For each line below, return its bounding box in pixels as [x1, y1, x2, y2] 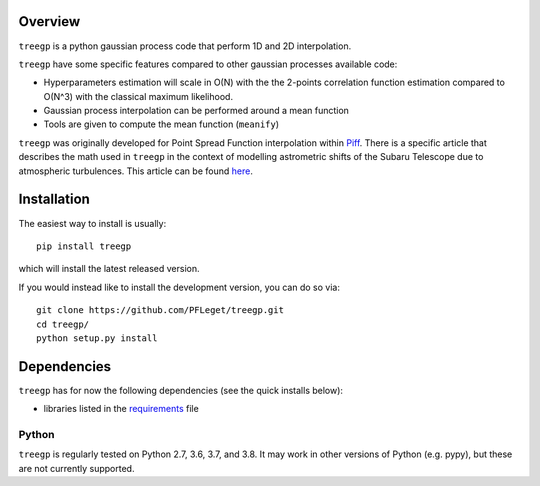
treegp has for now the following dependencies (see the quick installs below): [18, 384, 344, 396]
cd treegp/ [36, 318, 90, 330]
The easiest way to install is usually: [18, 217, 167, 229]
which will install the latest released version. [18, 263, 200, 275]
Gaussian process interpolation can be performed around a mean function [43, 105, 350, 117]
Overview [18, 13, 81, 30]
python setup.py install [36, 332, 158, 344]
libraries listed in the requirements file [43, 403, 199, 415]
